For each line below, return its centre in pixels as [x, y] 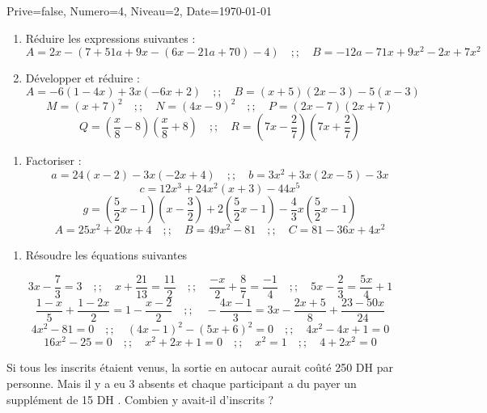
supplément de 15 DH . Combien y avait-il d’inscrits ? [140, 399]
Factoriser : [53, 160]
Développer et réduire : [83, 78]
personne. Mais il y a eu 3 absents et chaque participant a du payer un [182, 383]
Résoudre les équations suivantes [106, 255]
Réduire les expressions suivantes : [110, 38]
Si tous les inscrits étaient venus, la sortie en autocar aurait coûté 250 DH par [200, 367]
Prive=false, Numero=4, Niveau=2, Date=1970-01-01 [139, 11]
